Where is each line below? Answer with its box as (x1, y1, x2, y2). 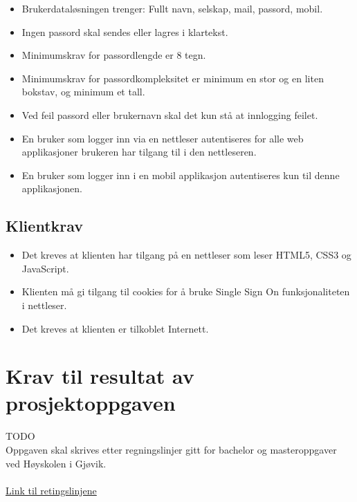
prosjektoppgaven (6, 389, 176, 417)
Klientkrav (6, 215, 84, 236)
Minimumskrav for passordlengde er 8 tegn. (21, 48, 206, 62)
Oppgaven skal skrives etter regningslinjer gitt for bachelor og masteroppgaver (6, 443, 337, 457)
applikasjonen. (21, 181, 83, 196)
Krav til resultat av (6, 362, 194, 390)
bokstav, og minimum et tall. (21, 84, 145, 99)
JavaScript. (21, 261, 69, 275)
